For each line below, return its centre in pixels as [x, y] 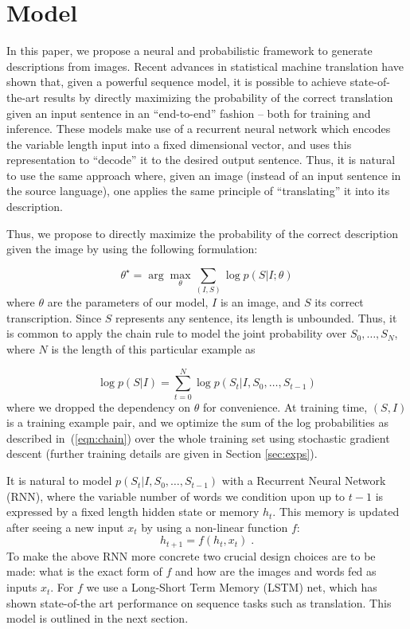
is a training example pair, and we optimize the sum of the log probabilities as [197, 422]
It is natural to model [59, 481]
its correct [339, 302]
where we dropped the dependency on [99, 406]
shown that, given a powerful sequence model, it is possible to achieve [176, 82]
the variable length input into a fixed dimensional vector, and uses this [179, 144]
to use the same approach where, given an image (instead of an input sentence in [204, 175]
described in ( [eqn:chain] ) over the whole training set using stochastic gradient [198, 438]
